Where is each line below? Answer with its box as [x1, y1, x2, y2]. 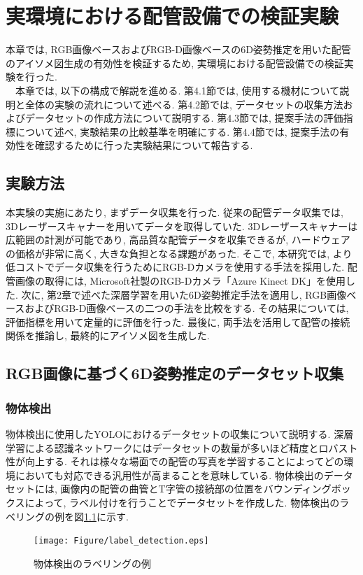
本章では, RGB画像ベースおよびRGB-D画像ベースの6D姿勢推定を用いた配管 [6, 42, 351, 57]
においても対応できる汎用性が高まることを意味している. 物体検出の [15, 467, 324, 482]
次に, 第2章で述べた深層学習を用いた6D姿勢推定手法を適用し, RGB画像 [21, 287, 347, 301]
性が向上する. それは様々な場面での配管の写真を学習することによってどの [6, 454, 344, 469]
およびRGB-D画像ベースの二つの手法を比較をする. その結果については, [24, 301, 349, 315]
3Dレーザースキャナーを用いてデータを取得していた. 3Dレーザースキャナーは [6, 218, 358, 233]
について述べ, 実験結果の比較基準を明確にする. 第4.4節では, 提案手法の [15, 124, 340, 139]
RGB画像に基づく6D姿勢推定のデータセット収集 [6, 362, 344, 384]
